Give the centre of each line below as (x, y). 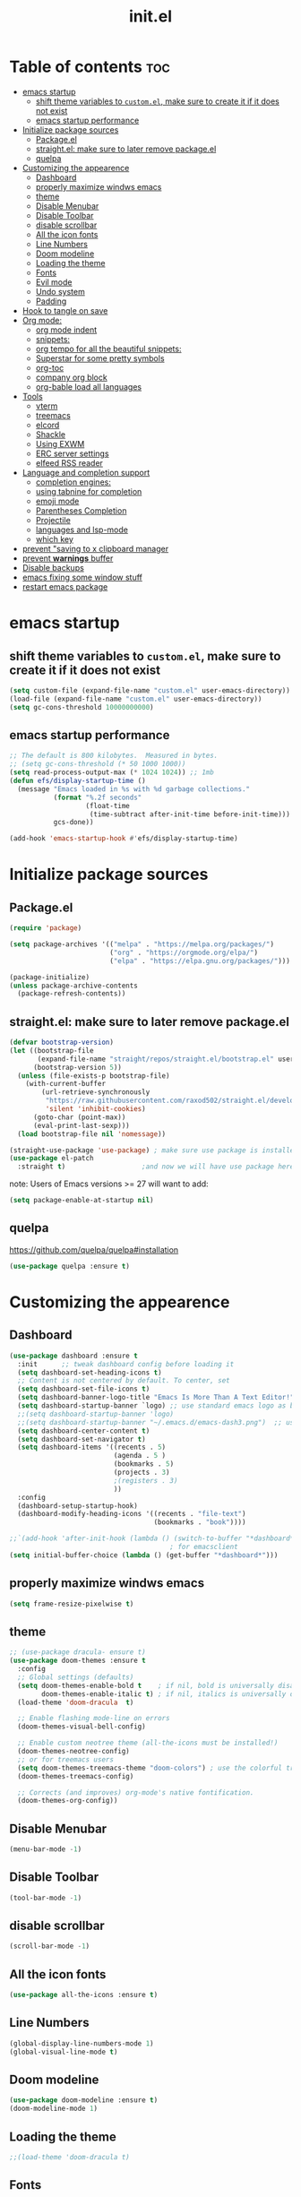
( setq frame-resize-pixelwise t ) (72, 1604)
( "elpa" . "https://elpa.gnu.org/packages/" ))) (200, 961)
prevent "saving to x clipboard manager (95, 548)
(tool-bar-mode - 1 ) (46, 1898)
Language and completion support (86, 472)
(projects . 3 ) (142, 1472)
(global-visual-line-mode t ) (64, 2052)
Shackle (50, 434)
